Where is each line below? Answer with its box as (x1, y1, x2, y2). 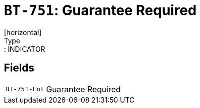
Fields (4, 62, 35, 74)
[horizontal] (4, 28, 42, 36)
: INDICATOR (4, 44, 45, 53)
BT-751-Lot (5, 85, 45, 93)
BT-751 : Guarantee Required (4, 2, 197, 19)
